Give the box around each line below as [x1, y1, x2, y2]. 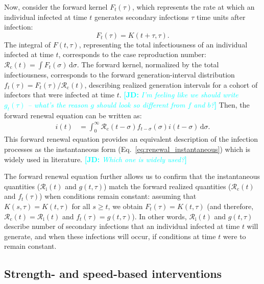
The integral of [4, 39, 51, 49]
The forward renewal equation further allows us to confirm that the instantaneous [4, 171, 260, 182]
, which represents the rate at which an [132, 2, 255, 12]
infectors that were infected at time [4, 89, 114, 100]
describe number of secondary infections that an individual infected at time [4, 221, 240, 231]
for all [71, 201, 90, 212]
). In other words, [132, 211, 187, 221]
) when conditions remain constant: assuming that [39, 191, 197, 201]
